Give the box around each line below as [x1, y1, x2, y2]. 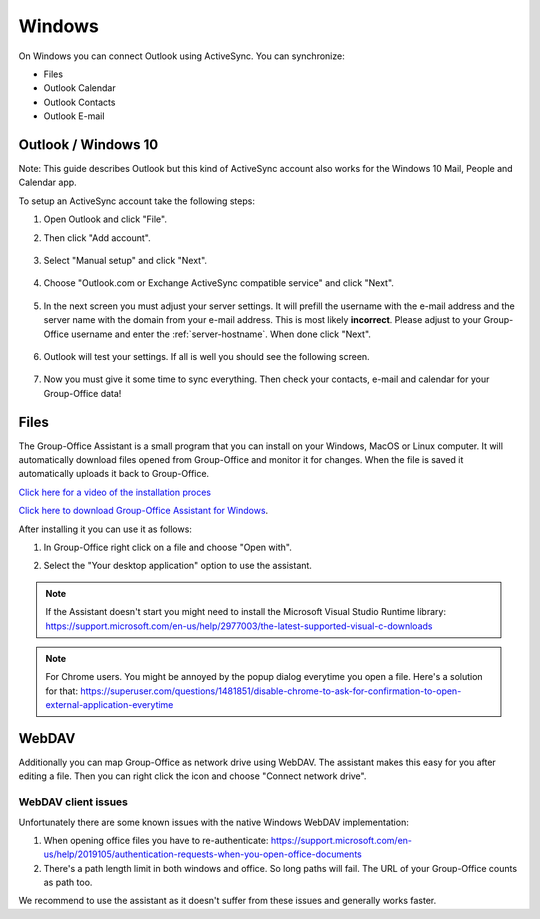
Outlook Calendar [43, 82, 116, 94]
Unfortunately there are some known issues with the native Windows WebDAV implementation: [18, 816, 409, 828]
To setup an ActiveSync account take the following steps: [18, 195, 255, 207]
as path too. [43, 876, 93, 889]
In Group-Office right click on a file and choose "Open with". [43, 541, 292, 553]
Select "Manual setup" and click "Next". [43, 254, 208, 266]
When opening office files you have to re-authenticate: [43, 834, 269, 846]
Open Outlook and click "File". [43, 213, 167, 225]
